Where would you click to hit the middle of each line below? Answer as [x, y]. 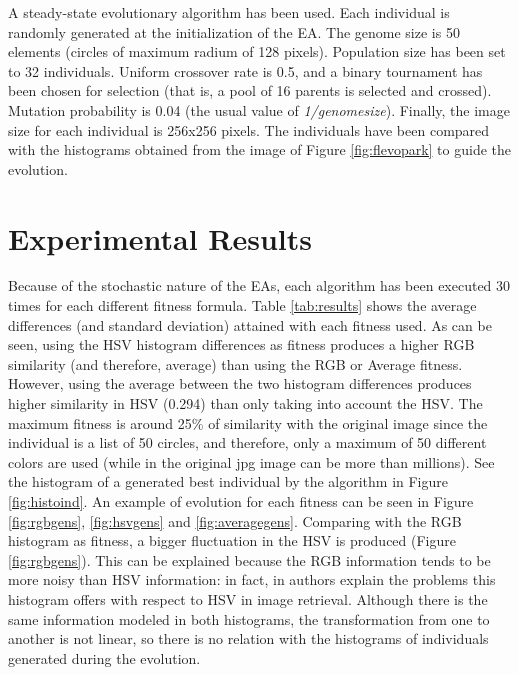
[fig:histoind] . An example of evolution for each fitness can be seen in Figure [241, 501]
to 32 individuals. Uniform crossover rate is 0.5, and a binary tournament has [245, 70]
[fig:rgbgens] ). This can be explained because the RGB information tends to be [249, 559]
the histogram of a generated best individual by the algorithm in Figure [228, 481]
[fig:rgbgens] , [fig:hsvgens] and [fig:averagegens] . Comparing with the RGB [235, 520]
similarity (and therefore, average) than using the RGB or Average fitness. [235, 363]
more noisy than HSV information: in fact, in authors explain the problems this [252, 579]
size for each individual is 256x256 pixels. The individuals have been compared [249, 129]
